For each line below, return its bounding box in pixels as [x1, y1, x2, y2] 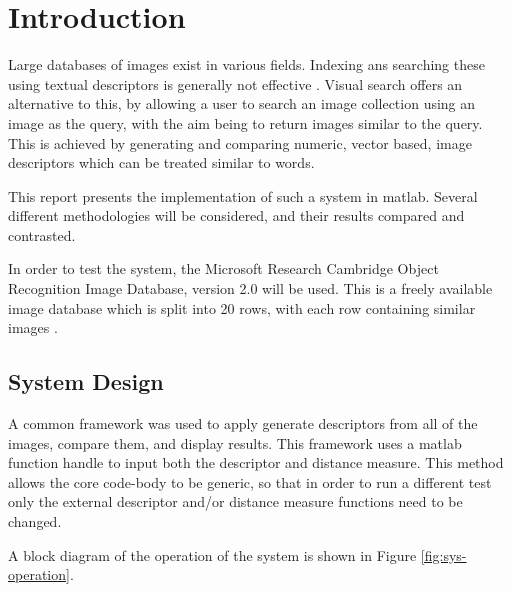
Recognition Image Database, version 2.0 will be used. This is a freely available [8, 278, 493, 299]
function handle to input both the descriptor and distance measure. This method [8, 452, 504, 473]
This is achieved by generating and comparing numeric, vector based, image [8, 132, 472, 153]
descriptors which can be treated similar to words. [8, 152, 315, 173]
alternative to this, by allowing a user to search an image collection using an [8, 93, 476, 114]
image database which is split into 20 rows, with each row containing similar [8, 297, 476, 318]
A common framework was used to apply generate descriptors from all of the [8, 413, 478, 434]
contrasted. [8, 224, 76, 245]
